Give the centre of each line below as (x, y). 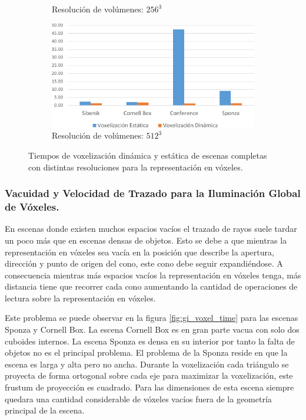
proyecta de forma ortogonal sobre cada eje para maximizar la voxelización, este (149, 375)
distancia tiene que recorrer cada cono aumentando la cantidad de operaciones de (151, 286)
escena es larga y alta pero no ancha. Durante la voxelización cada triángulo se (147, 364)
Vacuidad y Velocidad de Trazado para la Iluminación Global (153, 193)
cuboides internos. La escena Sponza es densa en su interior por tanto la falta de (150, 341)
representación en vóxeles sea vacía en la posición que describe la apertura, (139, 252)
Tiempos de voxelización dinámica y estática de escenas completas (148, 155)
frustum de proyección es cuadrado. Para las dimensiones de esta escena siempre (149, 387)
